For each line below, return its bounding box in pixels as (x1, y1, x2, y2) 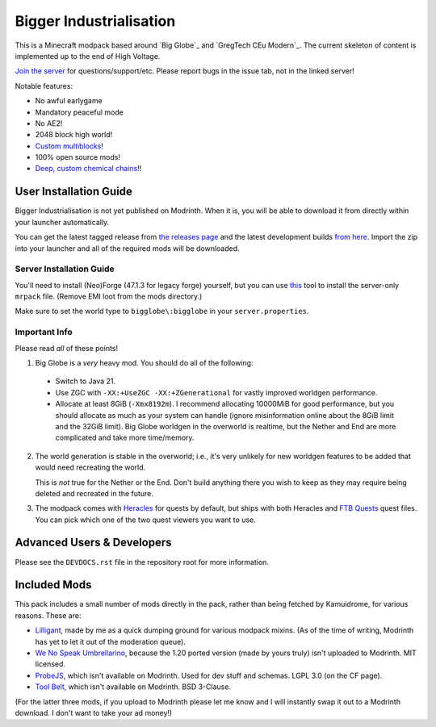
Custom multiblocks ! (35, 141, 104, 151)
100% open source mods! (35, 153, 121, 162)
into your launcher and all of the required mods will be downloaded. (15, 243, 240, 253)
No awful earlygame (35, 96, 103, 106)
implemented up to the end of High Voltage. (15, 51, 161, 61)
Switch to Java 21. (55, 376, 116, 386)
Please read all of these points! (15, 343, 119, 353)
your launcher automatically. (15, 217, 110, 227)
